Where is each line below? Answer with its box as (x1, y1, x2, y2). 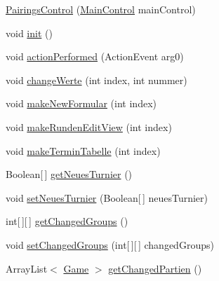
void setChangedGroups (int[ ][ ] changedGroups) (6, 237, 214, 252)
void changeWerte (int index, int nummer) (6, 72, 187, 87)
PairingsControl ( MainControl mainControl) (6, 2, 196, 16)
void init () (6, 25, 53, 40)
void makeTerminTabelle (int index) (6, 143, 161, 158)
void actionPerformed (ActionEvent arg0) (6, 49, 184, 64)
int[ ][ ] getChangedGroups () (6, 214, 128, 228)
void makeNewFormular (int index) (6, 96, 157, 111)
